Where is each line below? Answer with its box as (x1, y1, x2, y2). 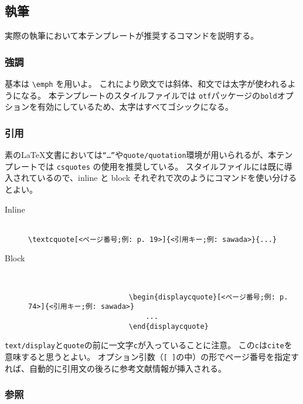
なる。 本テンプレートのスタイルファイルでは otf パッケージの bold (21, 89, 277, 101)
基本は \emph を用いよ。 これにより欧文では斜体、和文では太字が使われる (5, 78, 288, 90)
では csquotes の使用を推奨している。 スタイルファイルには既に (37, 160, 284, 172)
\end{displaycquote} (128, 322, 209, 331)
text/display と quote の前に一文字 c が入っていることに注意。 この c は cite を (5, 339, 292, 351)
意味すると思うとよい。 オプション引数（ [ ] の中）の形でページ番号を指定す (5, 350, 299, 362)
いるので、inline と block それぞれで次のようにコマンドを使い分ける (37, 171, 297, 184)
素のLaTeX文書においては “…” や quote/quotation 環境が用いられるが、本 (5, 149, 277, 161)
